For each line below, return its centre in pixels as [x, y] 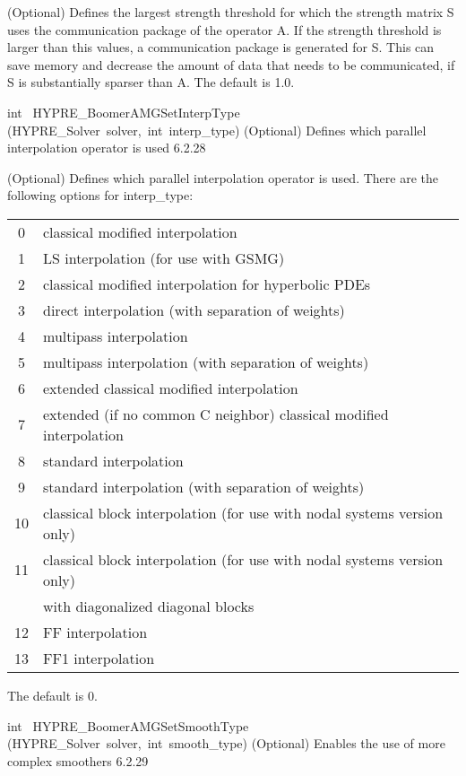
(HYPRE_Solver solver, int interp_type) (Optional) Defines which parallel [217, 130]
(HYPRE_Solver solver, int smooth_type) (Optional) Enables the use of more [226, 743]
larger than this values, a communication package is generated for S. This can [221, 47]
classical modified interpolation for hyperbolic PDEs [207, 283]
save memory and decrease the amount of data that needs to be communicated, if [231, 64]
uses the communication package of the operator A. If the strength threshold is [224, 29]
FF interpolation [95, 632]
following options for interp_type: [100, 195]
